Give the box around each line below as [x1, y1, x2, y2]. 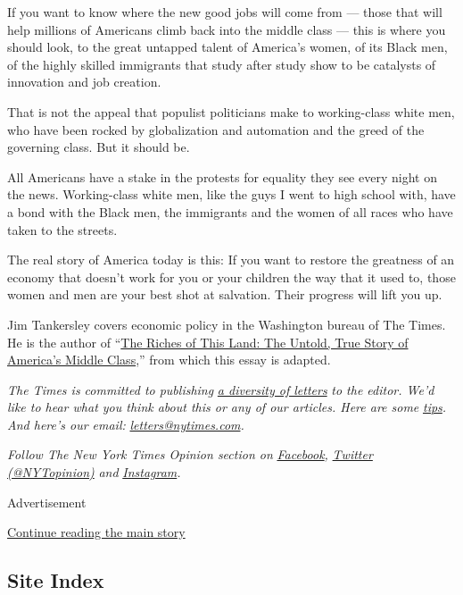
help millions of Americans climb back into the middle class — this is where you [7, 20, 446, 38]
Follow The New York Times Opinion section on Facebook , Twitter [7, 445, 373, 464]
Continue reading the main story [7, 523, 186, 541]
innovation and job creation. [7, 72, 161, 91]
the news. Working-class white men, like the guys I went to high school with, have [7, 185, 456, 204]
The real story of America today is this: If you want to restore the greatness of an [7, 250, 455, 269]
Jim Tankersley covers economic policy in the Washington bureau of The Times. [7, 314, 446, 333]
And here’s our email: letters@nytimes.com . [7, 415, 244, 433]
